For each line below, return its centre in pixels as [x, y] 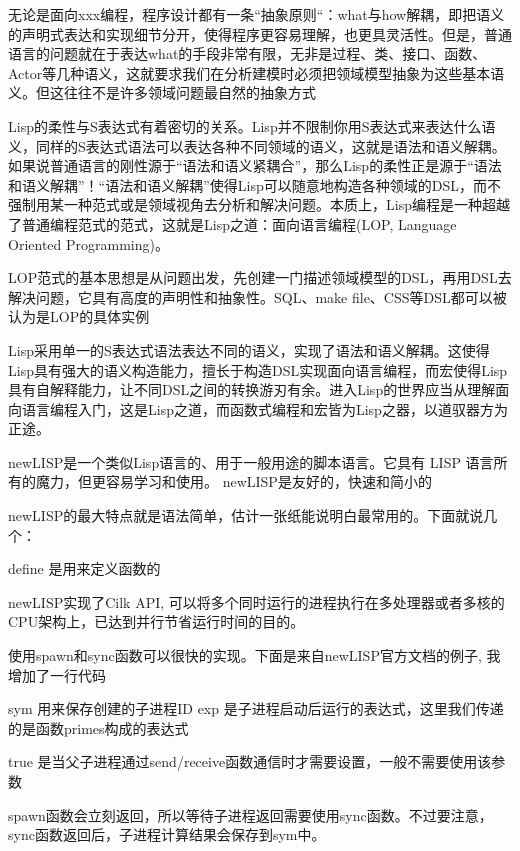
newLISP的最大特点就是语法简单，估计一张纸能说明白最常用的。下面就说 [246, 515]
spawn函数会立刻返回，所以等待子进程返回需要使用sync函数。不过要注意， [250, 814]
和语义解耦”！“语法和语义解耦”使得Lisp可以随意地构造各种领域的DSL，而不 [254, 184]
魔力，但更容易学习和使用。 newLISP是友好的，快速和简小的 [233, 481]
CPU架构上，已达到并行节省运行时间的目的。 [156, 621]
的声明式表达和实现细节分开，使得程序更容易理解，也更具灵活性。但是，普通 [260, 33]
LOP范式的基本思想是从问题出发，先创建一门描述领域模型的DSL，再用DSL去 [260, 277]
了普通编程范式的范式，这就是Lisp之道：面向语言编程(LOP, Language [232, 223]
